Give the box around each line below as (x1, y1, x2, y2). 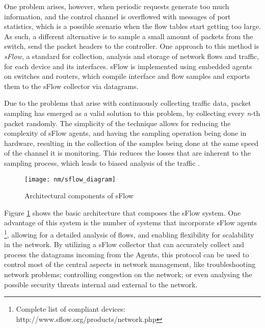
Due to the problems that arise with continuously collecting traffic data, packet (4, 98, 251, 108)
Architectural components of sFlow (24, 190, 134, 201)
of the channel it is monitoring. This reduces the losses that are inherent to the (4, 147, 251, 158)
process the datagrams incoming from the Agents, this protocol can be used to (4, 249, 249, 259)
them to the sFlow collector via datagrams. (4, 80, 139, 91)
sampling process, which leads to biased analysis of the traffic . (4, 157, 200, 168)
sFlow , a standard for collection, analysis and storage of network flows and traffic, (4, 50, 259, 61)
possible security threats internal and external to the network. (4, 279, 198, 289)
